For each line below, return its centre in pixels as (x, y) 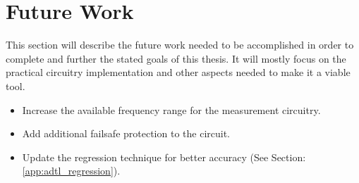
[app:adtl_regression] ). (71, 171)
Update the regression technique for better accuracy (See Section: (164, 157)
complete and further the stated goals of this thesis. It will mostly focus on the (176, 58)
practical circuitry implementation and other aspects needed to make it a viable (178, 72)
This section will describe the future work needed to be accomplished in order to (180, 45)
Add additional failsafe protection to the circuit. (126, 133)
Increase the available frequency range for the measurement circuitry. (171, 109)
